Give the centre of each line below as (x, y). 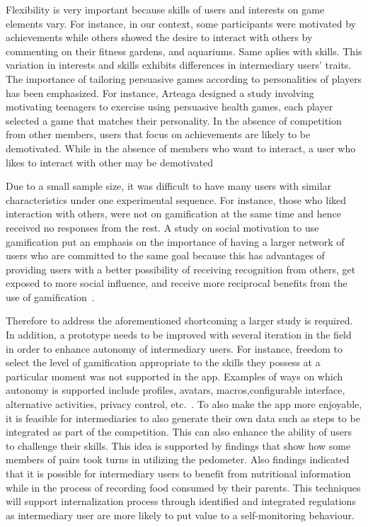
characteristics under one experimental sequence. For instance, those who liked (176, 199)
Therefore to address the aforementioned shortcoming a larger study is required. (179, 321)
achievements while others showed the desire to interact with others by (159, 37)
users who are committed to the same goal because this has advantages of (165, 255)
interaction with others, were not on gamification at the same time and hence (173, 214)
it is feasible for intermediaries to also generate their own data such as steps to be (183, 418)
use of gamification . (50, 296)
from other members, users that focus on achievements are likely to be (158, 134)
